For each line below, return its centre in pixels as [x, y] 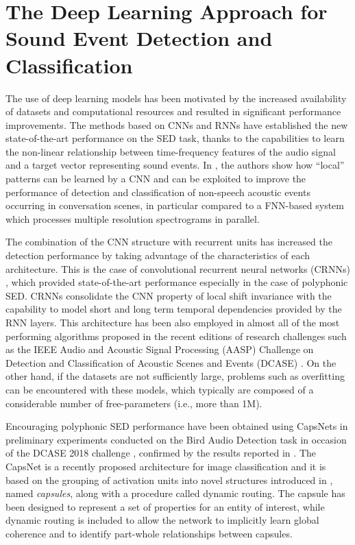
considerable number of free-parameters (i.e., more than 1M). [134, 403]
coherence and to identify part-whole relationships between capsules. [149, 533]
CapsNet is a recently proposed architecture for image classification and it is [166, 466]
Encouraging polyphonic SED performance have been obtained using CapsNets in [177, 426]
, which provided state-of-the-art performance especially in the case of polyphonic [177, 282]
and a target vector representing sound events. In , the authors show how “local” [175, 165]
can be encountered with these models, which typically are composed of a [160, 389]
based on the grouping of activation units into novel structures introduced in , [169, 480]
